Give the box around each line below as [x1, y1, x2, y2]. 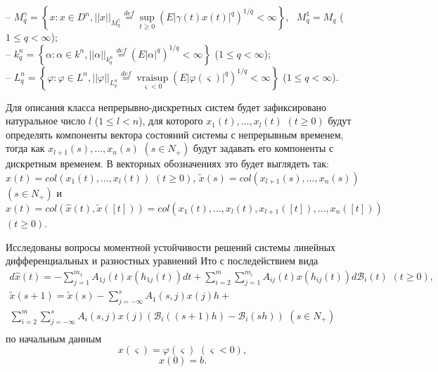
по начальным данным [6, 331, 102, 345]
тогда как [6, 141, 45, 155]
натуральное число [6, 113, 86, 128]
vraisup [136, 72, 169, 83]
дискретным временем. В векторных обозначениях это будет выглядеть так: [6, 156, 329, 171]
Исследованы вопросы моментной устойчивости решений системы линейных [6, 239, 336, 254]
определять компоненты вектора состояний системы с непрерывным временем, [6, 127, 344, 141]
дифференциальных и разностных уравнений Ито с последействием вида [6, 253, 318, 268]
